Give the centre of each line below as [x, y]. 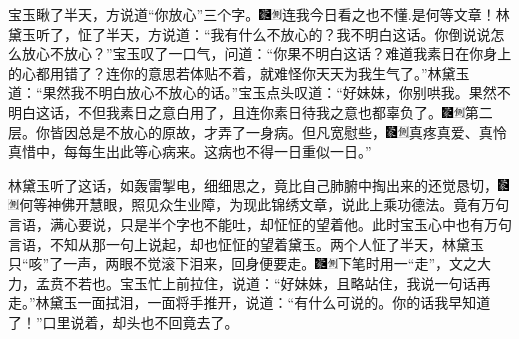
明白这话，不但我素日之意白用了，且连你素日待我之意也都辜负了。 [225, 111]
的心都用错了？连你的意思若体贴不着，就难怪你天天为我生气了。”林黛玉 [239, 72]
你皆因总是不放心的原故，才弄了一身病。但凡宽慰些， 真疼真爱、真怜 [271, 131]
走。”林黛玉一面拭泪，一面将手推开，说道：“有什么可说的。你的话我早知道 [249, 302]
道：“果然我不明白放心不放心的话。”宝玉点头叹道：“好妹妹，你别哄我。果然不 [259, 92]
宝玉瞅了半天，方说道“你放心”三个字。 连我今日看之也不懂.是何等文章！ [252, 14]
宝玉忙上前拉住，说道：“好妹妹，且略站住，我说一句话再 [305, 282]
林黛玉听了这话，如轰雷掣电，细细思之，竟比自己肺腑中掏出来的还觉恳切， [253, 184]
